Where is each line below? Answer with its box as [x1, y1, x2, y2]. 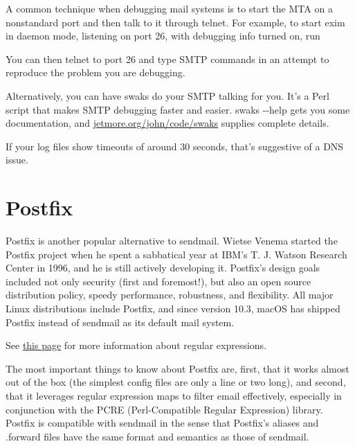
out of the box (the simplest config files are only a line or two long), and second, [6, 375, 346, 389]
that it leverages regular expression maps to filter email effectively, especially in [6, 389, 342, 402]
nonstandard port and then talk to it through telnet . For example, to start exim [6, 15, 345, 29]
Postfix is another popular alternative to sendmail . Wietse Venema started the [6, 233, 338, 248]
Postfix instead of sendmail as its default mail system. [6, 314, 235, 329]
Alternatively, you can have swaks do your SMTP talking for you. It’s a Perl [6, 88, 329, 102]
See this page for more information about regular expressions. [6, 338, 267, 353]
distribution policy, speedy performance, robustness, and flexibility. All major [6, 287, 334, 302]
